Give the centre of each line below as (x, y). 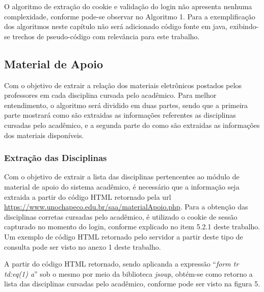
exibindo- (244, 26)
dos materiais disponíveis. (44, 135)
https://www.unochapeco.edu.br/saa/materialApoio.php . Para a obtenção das (126, 207)
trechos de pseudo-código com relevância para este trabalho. (106, 36)
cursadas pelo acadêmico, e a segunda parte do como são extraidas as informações (132, 125)
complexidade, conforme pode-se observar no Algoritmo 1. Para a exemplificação (130, 16)
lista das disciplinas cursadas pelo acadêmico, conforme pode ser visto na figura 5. (132, 284)
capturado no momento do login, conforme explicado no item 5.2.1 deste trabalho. (132, 227)
